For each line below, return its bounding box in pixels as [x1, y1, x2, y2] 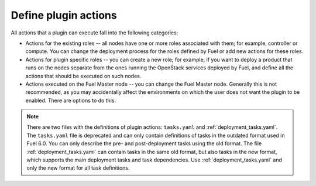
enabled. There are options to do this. [25, 97, 116, 104]
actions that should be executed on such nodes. [25, 72, 142, 79]
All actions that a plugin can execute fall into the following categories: [11, 29, 178, 36]
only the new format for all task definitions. [26, 164, 130, 171]
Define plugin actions [11, 9, 117, 22]
